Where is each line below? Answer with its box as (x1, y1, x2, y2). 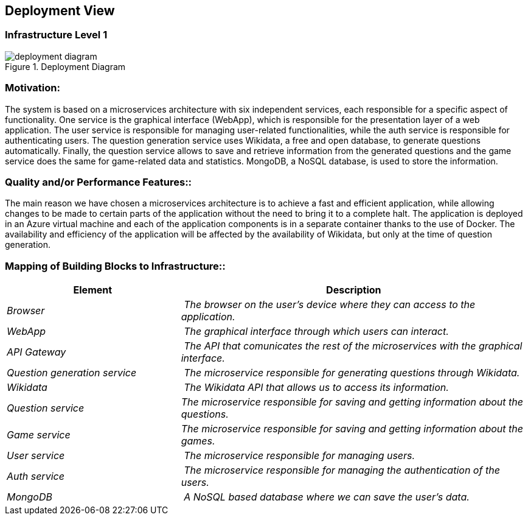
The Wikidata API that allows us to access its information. (184, 381, 449, 394)
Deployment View (5, 3, 115, 18)
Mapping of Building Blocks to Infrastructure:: (5, 259, 226, 272)
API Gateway (7, 346, 66, 359)
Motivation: (5, 82, 60, 94)
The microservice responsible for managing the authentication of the (184, 464, 500, 477)
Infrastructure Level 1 (5, 29, 108, 41)
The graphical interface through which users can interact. (184, 325, 449, 338)
